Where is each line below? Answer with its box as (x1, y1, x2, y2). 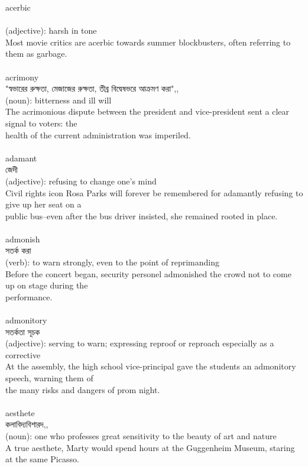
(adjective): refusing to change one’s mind (5, 174, 157, 187)
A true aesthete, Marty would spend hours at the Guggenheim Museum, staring (5, 441, 295, 453)
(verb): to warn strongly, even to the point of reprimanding (5, 256, 219, 268)
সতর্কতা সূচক (5, 325, 40, 338)
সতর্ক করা (5, 244, 31, 257)
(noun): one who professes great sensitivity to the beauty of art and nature (5, 429, 277, 442)
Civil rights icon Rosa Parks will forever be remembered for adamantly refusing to (5, 186, 303, 199)
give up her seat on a (5, 198, 82, 210)
